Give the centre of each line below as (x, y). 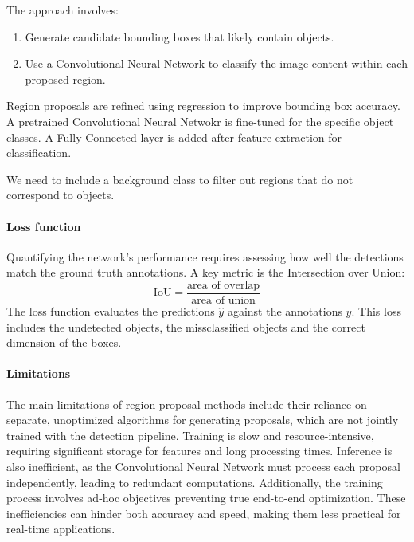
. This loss (376, 310)
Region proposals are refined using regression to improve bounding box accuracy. (203, 106)
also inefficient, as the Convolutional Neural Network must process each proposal (203, 466)
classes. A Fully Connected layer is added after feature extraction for (174, 137)
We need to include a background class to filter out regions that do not (180, 179)
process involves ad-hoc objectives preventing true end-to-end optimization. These (206, 498)
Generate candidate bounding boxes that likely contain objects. (180, 36)
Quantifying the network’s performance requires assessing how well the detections (205, 256)
